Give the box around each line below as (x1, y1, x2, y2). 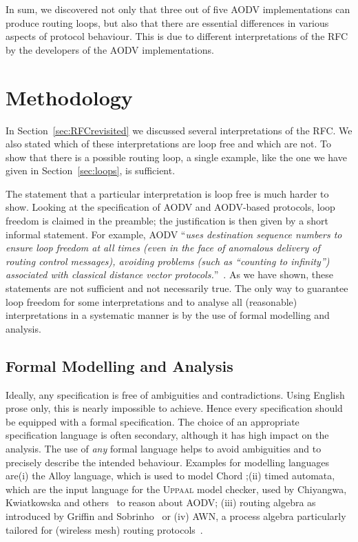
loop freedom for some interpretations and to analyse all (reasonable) (6, 294, 297, 309)
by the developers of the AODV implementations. (6, 42, 214, 56)
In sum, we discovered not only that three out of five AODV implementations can (6, 2, 350, 16)
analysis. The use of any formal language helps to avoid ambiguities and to (6, 441, 322, 455)
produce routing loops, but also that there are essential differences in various (6, 15, 329, 30)
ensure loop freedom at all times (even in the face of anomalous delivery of (6, 240, 320, 255)
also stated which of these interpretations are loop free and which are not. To (6, 136, 331, 151)
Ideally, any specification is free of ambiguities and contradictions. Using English (6, 387, 345, 402)
